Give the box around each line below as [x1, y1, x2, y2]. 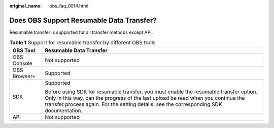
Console [12, 59, 32, 67]
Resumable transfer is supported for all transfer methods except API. [9, 29, 153, 35]
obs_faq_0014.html [49, 3, 89, 9]
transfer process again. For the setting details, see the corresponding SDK [45, 101, 223, 108]
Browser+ [12, 73, 36, 80]
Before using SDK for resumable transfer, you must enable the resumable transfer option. [45, 88, 258, 95]
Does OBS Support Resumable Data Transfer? [9, 16, 157, 25]
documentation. [45, 107, 83, 114]
